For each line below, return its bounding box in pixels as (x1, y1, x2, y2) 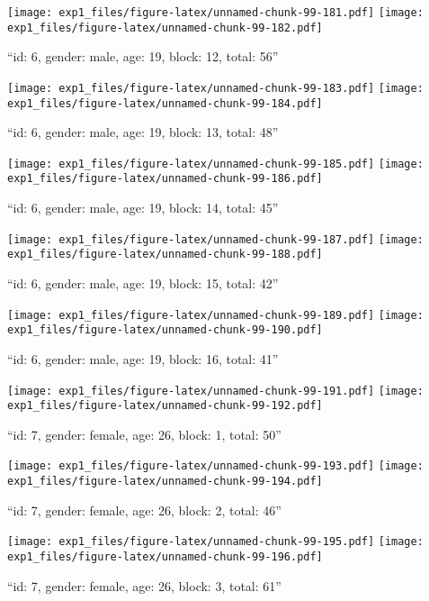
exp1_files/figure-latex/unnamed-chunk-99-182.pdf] (7, 21, 323, 34)
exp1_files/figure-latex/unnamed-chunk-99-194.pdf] (7, 475, 323, 488)
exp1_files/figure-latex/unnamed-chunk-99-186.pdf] (7, 172, 323, 186)
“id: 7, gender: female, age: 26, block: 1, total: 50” (7, 424, 282, 443)
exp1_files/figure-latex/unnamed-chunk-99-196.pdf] (7, 551, 323, 563)
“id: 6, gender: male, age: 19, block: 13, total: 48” (7, 123, 279, 141)
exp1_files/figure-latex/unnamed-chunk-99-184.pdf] (7, 96, 323, 110)
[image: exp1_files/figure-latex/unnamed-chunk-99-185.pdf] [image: (7, 157, 424, 170)
